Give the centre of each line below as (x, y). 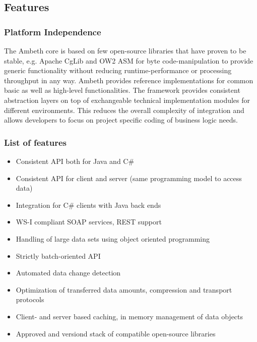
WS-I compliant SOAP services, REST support (89, 222)
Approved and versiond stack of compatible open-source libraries (116, 333)
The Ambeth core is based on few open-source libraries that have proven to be (125, 50)
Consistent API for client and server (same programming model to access (129, 178)
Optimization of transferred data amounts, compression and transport (124, 289)
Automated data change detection (68, 273)
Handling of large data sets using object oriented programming (113, 238)
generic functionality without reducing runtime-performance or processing (118, 70)
